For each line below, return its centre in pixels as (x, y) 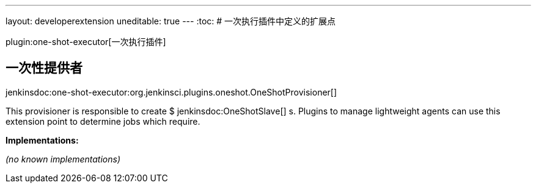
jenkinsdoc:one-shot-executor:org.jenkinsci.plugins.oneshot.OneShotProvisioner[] (171, 92)
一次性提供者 (44, 68)
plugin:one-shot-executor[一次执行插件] (86, 42)
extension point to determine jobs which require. (103, 121)
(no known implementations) (63, 159)
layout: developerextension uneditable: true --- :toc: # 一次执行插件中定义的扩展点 (171, 21)
